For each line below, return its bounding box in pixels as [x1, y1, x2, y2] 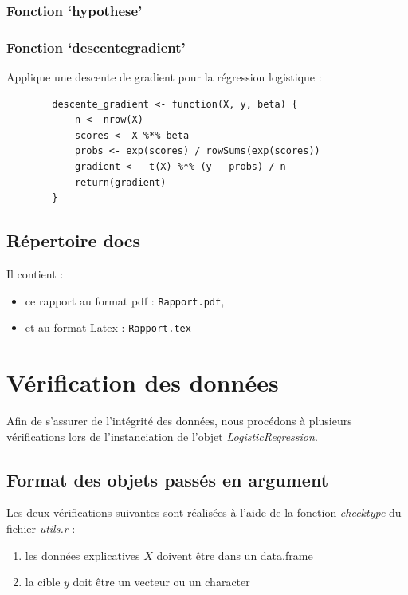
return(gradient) [74, 176, 167, 188]
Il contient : [6, 266, 64, 282]
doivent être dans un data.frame [156, 546, 313, 563]
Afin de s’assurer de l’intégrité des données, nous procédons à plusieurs [6, 412, 352, 429]
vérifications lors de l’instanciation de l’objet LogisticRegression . [6, 428, 318, 444]
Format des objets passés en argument [6, 467, 329, 491]
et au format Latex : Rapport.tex [25, 319, 191, 336]
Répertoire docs [6, 228, 140, 253]
